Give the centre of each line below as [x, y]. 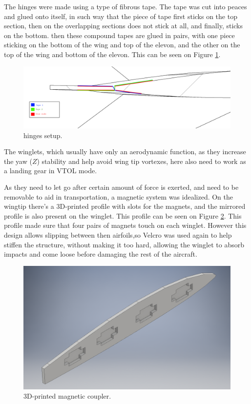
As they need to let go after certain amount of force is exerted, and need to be [121, 187]
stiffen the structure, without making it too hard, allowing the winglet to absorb [124, 244]
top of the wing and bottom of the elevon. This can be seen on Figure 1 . [112, 54]
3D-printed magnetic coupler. [67, 396]
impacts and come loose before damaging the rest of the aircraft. [101, 254]
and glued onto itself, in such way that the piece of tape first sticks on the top [121, 16]
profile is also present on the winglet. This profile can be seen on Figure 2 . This [123, 215]
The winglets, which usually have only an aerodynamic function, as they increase [125, 151]
